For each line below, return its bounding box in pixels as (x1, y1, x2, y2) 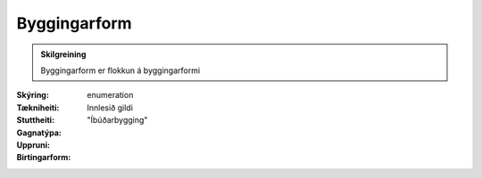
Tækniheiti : (16, 102, 60, 113)
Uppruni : (16, 139, 51, 150)
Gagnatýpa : (16, 127, 62, 138)
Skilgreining (40, 49, 87, 60)
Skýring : (16, 90, 49, 101)
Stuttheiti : (16, 115, 55, 125)
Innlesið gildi (87, 102, 134, 113)
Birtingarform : (16, 152, 71, 163)
